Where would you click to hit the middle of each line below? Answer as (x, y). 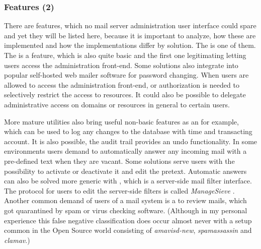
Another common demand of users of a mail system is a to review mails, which (125, 200)
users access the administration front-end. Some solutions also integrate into (121, 65)
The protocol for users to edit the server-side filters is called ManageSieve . (119, 190)
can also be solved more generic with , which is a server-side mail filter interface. (128, 181)
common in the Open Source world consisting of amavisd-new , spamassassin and (128, 230)
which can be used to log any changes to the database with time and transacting (128, 131)
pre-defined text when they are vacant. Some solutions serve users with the (119, 161)
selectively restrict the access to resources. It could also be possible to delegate (125, 95)
